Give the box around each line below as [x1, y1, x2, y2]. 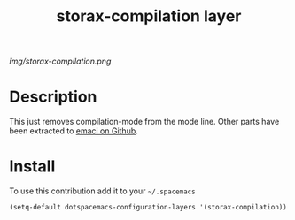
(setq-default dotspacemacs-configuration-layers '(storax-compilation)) [9, 203, 288, 212]
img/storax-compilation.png [9, 56, 112, 67]
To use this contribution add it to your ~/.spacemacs [9, 186, 197, 196]
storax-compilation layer [56, 6, 242, 27]
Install [9, 156, 56, 177]
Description [9, 87, 97, 107]
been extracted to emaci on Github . [9, 125, 139, 136]
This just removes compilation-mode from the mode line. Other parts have [9, 117, 280, 127]
